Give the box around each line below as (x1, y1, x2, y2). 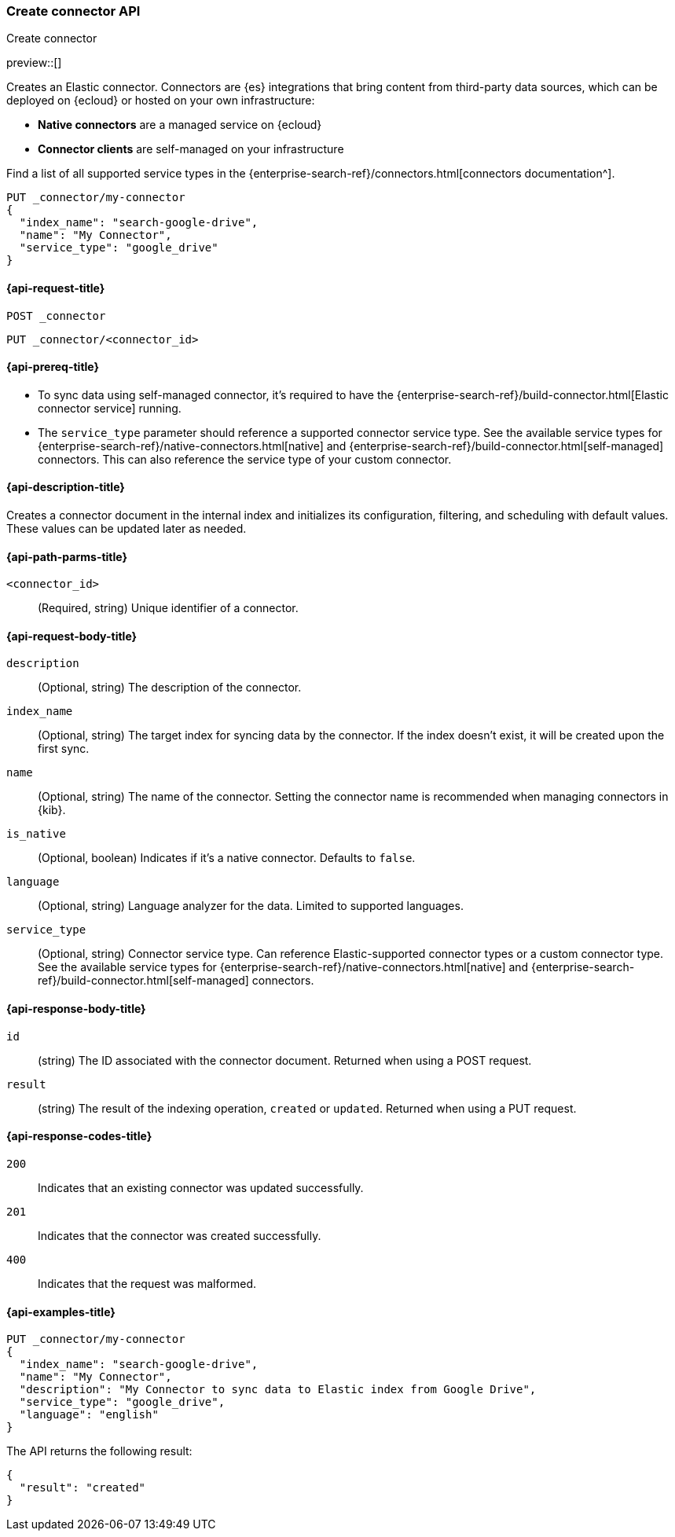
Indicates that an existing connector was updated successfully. (38, 1180, 364, 1194)
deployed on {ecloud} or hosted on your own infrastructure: (6, 94, 315, 108)
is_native (6, 827, 66, 841)
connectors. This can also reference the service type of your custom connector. (38, 452, 452, 466)
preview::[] (6, 56, 62, 70)
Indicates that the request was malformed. (38, 1276, 257, 1290)
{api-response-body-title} (6, 1002, 146, 1016)
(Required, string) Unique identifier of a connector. (38, 601, 299, 615)
